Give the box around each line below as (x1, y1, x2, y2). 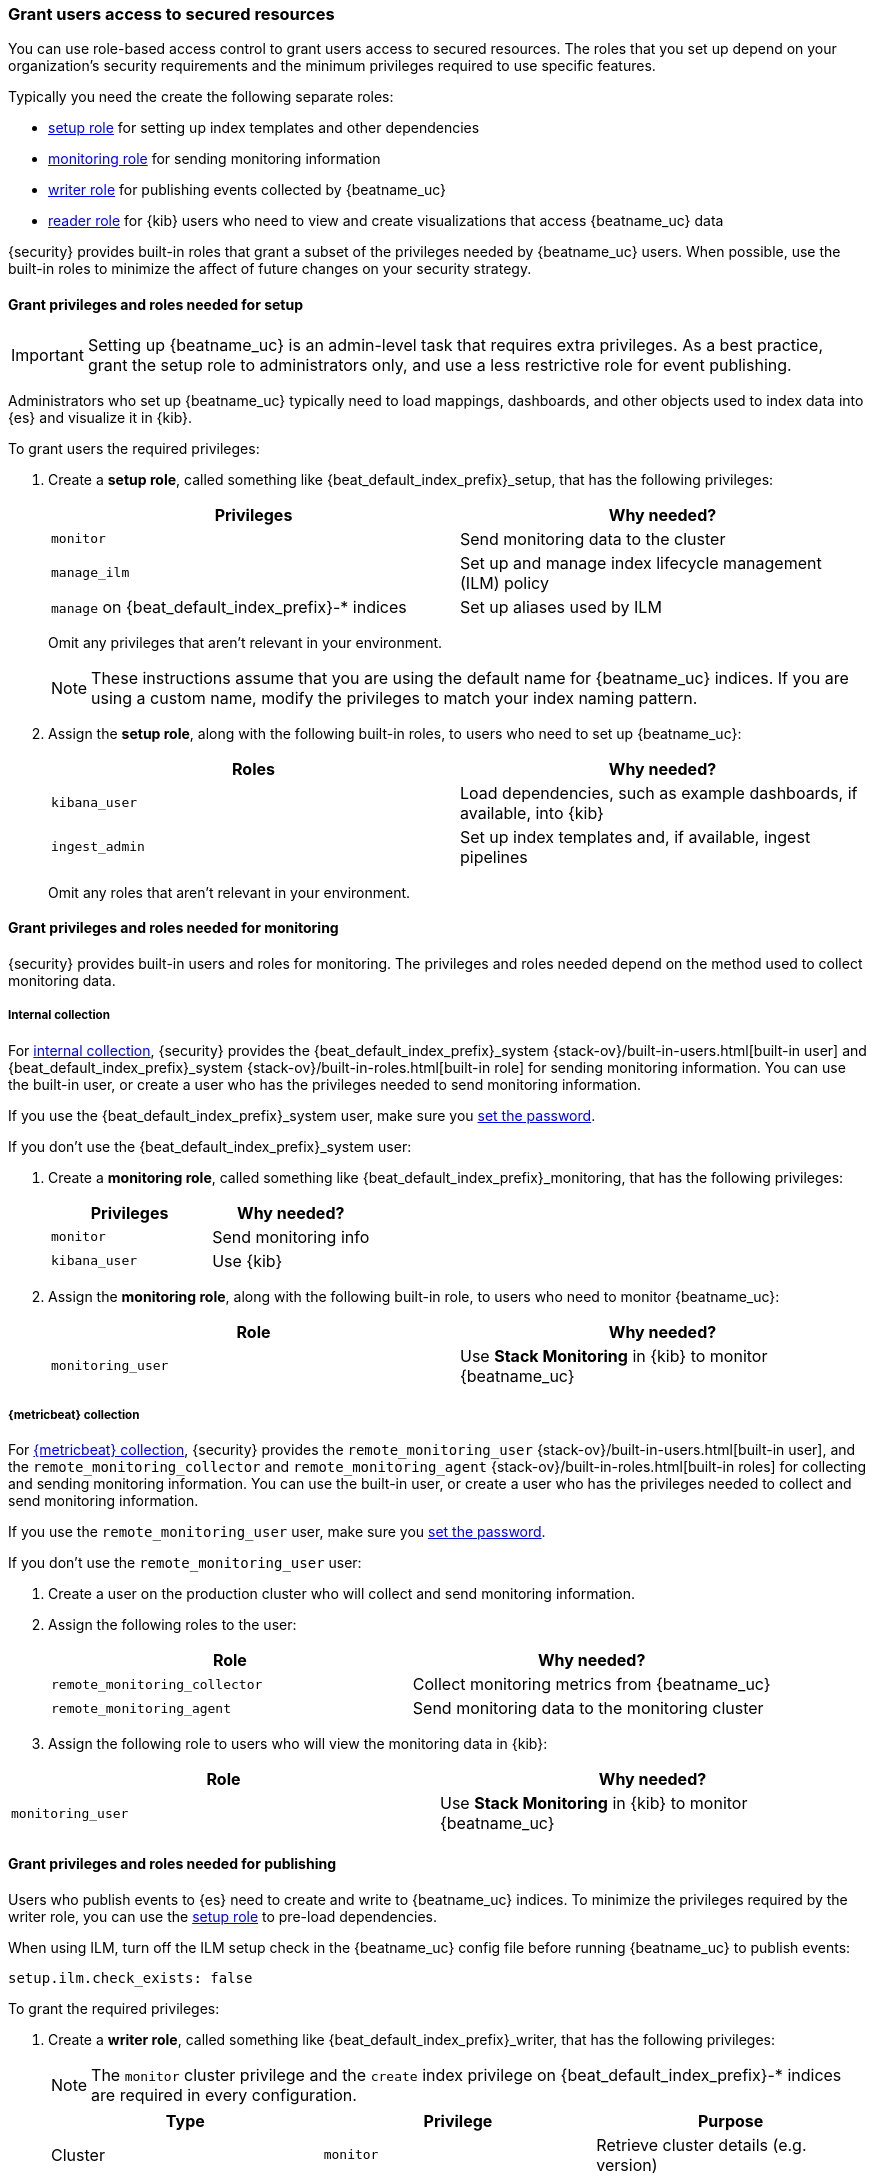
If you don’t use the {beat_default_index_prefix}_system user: (8, 1137, 412, 1155)
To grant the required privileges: (8, 1999, 220, 2017)
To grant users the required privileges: (8, 439, 260, 457)
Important (11, 344, 84, 365)
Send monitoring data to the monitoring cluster (412, 1698, 764, 1719)
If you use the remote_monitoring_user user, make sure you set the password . (8, 1523, 546, 1541)
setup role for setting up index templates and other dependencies (48, 119, 480, 137)
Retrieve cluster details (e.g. (596, 2134, 807, 2155)
